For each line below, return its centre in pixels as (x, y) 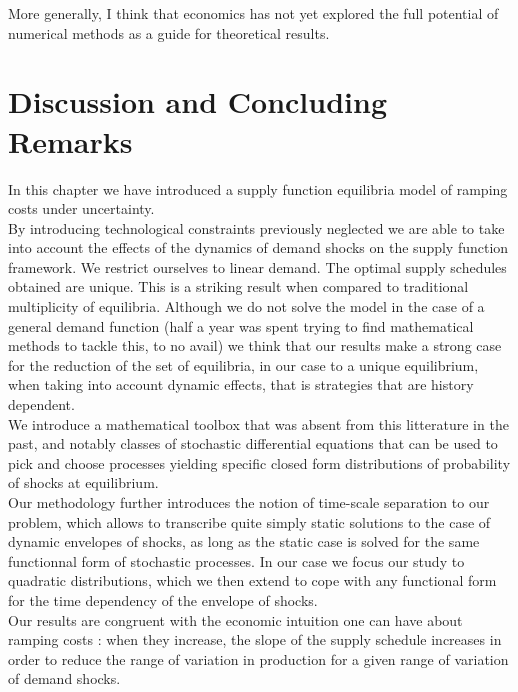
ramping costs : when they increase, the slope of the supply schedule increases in (255, 639)
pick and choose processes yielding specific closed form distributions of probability (259, 462)
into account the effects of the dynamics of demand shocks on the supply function (258, 247)
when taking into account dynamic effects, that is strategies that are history (241, 384)
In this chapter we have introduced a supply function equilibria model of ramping (258, 188)
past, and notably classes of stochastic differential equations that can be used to (253, 443)
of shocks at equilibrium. (83, 482)
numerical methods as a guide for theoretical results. (169, 32)
